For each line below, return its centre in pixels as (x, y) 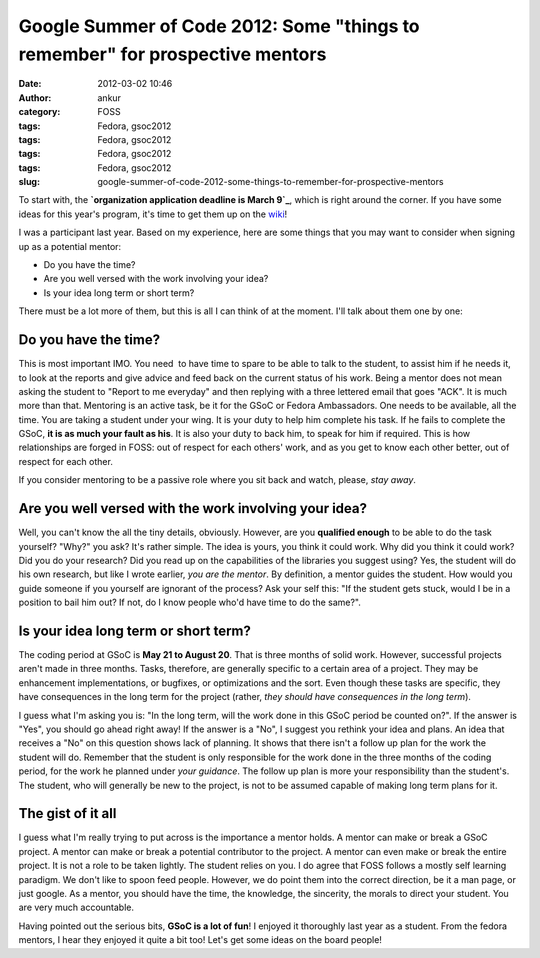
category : (39, 112)
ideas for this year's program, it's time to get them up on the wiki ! (153, 214)
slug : (29, 182)
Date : (30, 84)
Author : (35, 97)
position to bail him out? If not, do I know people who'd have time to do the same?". (190, 602)
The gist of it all (67, 813)
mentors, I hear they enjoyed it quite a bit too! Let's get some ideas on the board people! (200, 940)
